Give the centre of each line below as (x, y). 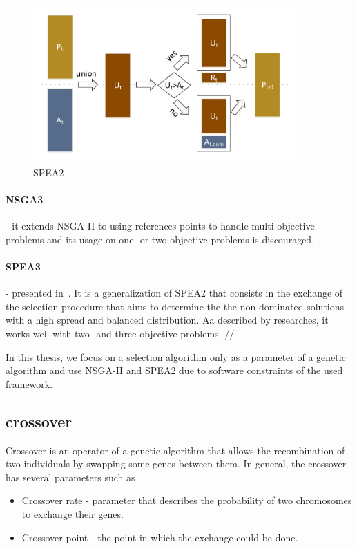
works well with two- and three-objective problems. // (120, 334)
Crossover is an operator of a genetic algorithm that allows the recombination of (175, 450)
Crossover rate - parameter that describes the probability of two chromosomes (187, 500)
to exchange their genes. (73, 514)
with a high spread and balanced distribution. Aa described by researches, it (167, 320)
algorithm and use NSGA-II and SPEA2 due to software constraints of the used (174, 370)
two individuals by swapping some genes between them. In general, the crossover (176, 464)
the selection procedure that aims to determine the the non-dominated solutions (175, 306)
